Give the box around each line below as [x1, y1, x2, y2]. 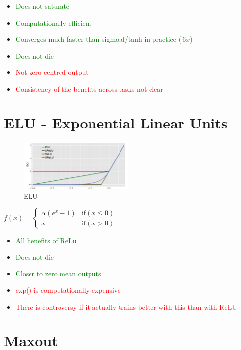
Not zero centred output [15, 67, 89, 77]
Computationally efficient [15, 17, 92, 28]
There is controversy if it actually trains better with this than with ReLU [15, 301, 237, 312]
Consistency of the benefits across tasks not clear [15, 83, 163, 94]
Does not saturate [15, 1, 70, 11]
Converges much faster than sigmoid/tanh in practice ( [15, 34, 181, 44]
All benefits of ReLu [15, 235, 77, 246]
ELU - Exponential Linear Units [4, 112, 228, 132]
